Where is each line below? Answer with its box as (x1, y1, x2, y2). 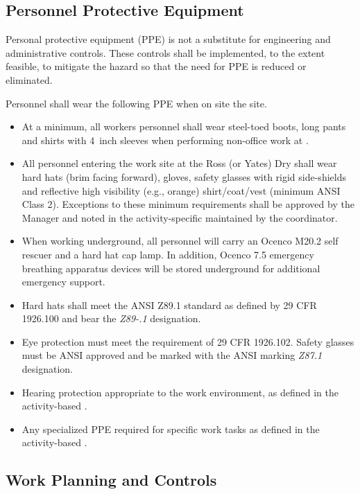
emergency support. (22, 274, 105, 289)
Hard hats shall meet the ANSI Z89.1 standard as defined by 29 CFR (22, 297, 317, 312)
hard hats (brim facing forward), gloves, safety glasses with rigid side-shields (22, 169, 346, 184)
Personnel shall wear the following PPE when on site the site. (6, 96, 267, 110)
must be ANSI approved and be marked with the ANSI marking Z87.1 (22, 348, 323, 362)
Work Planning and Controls (6, 469, 217, 491)
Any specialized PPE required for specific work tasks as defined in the (22, 421, 320, 436)
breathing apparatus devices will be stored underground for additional (22, 261, 320, 275)
